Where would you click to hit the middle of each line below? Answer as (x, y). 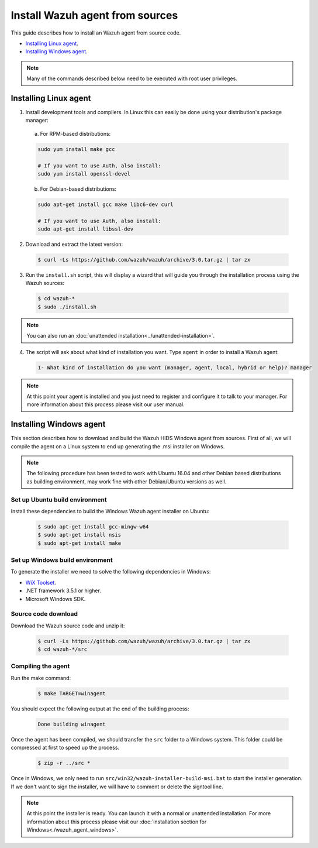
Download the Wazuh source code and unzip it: (68, 626)
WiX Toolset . (41, 582)
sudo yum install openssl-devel (84, 174)
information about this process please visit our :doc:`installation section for (117, 822)
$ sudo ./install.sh (67, 307)
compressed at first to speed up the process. (65, 748)
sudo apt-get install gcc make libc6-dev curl (106, 204)
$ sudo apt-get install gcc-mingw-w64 (93, 526)
